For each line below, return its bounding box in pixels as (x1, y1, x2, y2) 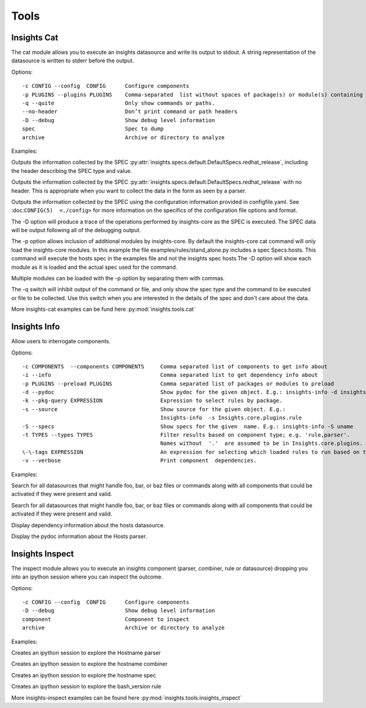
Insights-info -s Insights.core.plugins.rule (160, 414, 302, 422)
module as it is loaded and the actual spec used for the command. (11, 263, 178, 271)
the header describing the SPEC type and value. (11, 167, 132, 174)
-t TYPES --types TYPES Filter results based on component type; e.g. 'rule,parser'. (22, 431, 350, 439)
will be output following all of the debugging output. (11, 227, 142, 234)
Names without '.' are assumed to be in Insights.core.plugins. (160, 440, 363, 447)
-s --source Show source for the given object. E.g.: (22, 406, 286, 412)
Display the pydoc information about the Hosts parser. (11, 532, 148, 540)
